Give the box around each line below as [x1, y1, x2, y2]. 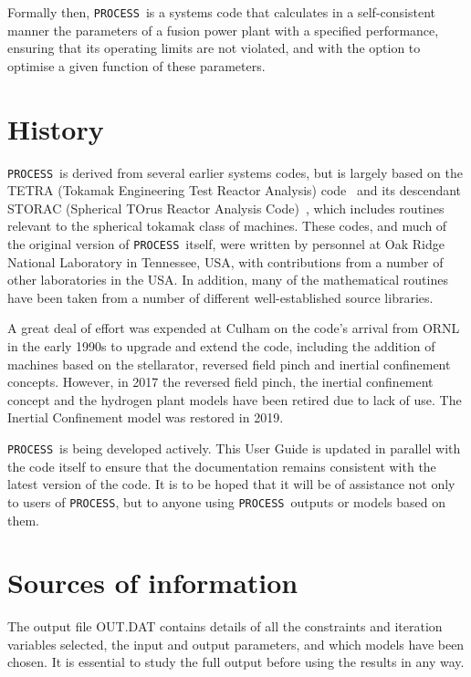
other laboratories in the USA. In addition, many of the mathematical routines [7, 270, 448, 289]
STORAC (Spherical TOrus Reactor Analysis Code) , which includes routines [7, 198, 445, 217]
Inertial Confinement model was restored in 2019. [7, 408, 284, 427]
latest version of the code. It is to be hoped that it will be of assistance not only [7, 474, 455, 494]
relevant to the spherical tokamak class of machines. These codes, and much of [7, 216, 447, 235]
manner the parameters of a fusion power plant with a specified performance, [7, 20, 439, 39]
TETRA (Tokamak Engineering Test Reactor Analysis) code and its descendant [7, 181, 462, 200]
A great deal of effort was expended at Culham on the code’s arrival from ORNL [7, 318, 460, 338]
